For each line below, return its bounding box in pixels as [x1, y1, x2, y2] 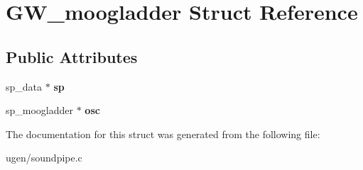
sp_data [6, 79, 43, 93]
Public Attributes [6, 45, 138, 67]
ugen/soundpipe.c [6, 150, 82, 165]
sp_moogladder [6, 103, 74, 118]
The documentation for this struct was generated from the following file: [6, 126, 320, 141]
